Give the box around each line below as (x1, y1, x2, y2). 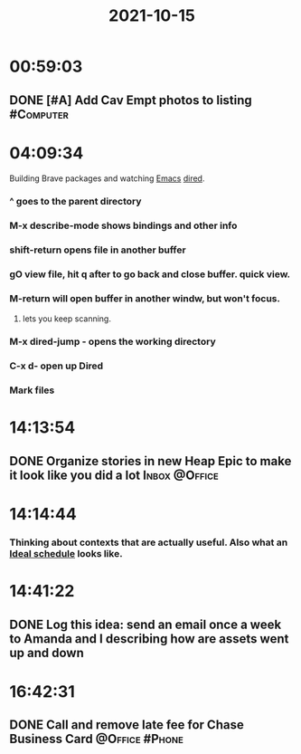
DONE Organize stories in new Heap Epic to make (9, 453, 292, 469)
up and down (9, 644, 84, 661)
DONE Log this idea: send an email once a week (9, 616, 282, 632)
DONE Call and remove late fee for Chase (9, 717, 244, 733)
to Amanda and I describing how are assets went (9, 631, 289, 646)
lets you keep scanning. (22, 313, 111, 324)
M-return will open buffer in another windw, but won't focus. (9, 292, 280, 305)
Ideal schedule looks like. (9, 547, 124, 559)
